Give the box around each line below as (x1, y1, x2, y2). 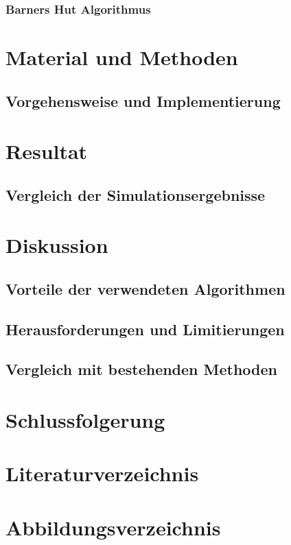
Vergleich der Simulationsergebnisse (5, 184, 266, 205)
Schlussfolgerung (5, 406, 165, 434)
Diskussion (5, 231, 108, 259)
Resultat (5, 137, 88, 165)
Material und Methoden (5, 43, 238, 71)
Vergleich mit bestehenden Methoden (5, 359, 278, 380)
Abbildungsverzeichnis (5, 513, 221, 541)
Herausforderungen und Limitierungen (5, 318, 285, 339)
